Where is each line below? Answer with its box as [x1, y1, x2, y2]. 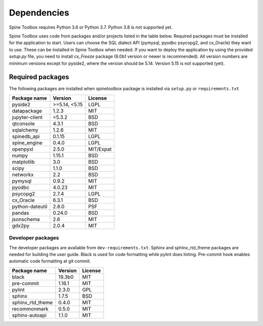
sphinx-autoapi [12, 311, 47, 318]
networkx [12, 171, 34, 178]
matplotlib [12, 158, 35, 165]
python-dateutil [12, 203, 48, 210]
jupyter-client [12, 114, 43, 120]
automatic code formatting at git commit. [9, 258, 91, 264]
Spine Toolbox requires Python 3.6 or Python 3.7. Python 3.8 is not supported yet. [9, 24, 173, 30]
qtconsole [12, 120, 35, 127]
